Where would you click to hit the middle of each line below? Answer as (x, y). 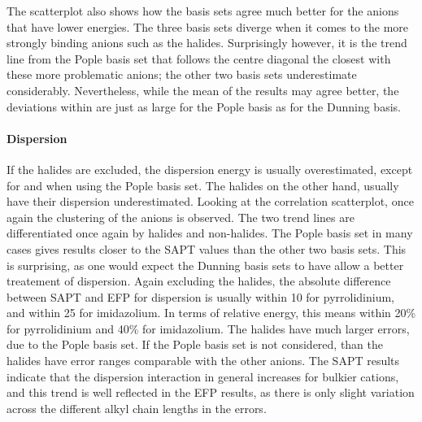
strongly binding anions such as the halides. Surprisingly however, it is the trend (207, 43)
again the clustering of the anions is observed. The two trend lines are (181, 217)
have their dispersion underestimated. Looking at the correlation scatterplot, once (210, 201)
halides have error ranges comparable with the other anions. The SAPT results (203, 361)
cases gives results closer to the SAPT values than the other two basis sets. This (207, 248)
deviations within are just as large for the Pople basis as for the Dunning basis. (204, 106)
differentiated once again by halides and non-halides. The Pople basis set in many (210, 233)
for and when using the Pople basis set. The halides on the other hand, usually (203, 185)
